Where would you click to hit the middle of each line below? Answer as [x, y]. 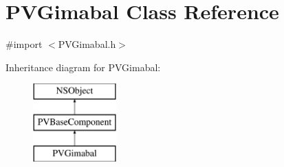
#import [24, 44]
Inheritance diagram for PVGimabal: [83, 67]
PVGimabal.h [87, 44]
